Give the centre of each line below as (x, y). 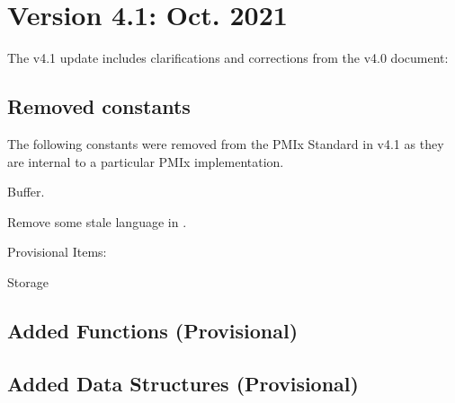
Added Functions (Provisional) (153, 330)
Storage (28, 281)
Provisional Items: (57, 252)
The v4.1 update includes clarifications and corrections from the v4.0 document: (228, 58)
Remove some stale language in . (97, 221)
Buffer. (26, 192)
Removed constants (99, 106)
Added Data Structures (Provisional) (183, 383)
